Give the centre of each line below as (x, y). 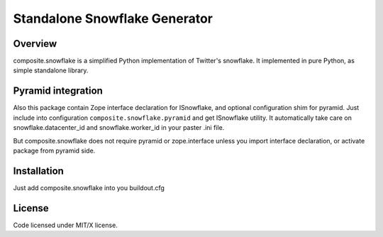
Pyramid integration (58, 91)
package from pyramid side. (54, 150)
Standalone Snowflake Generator (113, 18)
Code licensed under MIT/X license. (66, 225)
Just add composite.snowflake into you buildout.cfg (89, 187)
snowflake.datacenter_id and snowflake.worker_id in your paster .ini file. (119, 128)
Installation (38, 171)
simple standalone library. (51, 70)
